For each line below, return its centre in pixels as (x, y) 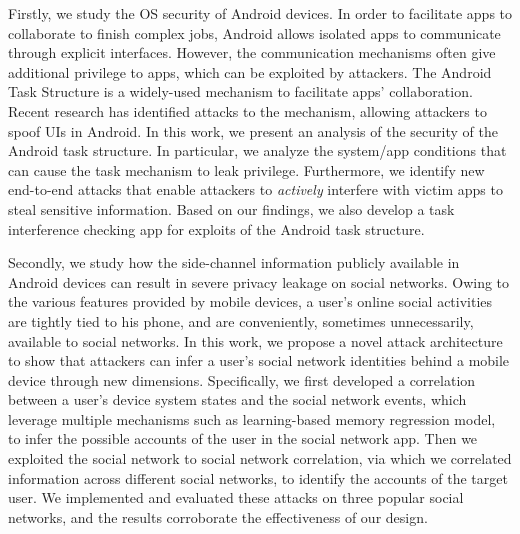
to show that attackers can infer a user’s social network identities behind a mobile (259, 360)
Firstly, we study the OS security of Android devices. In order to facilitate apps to (260, 13)
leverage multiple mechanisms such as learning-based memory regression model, (252, 418)
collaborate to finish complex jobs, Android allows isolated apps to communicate (254, 32)
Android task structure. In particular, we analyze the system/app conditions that (257, 150)
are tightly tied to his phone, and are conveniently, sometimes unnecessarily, (241, 320)
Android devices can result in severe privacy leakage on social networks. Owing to (259, 281)
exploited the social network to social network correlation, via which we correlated (260, 458)
